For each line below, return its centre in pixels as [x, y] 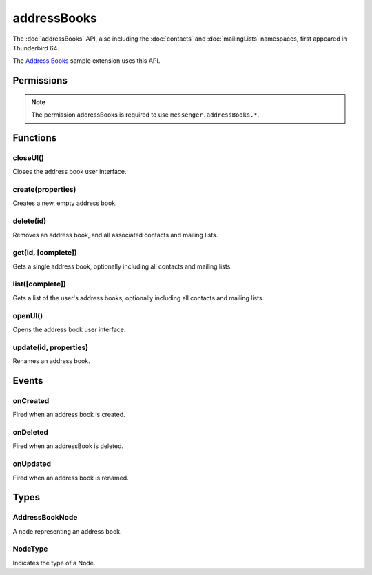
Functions [35, 138]
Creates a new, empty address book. [65, 203]
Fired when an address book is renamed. [71, 478]
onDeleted [30, 433]
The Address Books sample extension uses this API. [86, 61]
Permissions [40, 80]
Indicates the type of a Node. [54, 563]
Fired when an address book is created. [69, 415]
